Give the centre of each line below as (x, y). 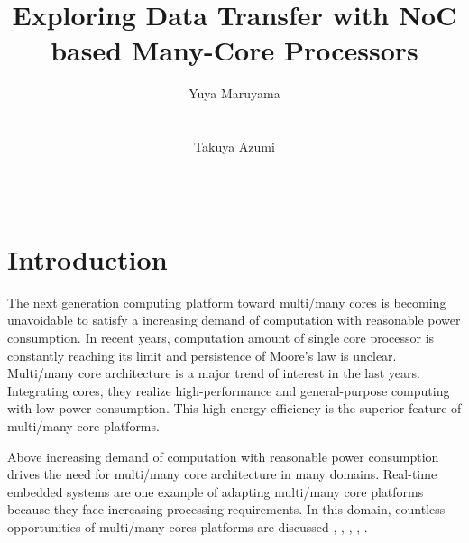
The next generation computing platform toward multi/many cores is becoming (227, 302)
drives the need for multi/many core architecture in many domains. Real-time (222, 474)
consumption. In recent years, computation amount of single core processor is (221, 337)
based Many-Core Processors (234, 50)
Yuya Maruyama (234, 93)
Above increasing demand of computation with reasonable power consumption (223, 456)
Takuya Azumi (234, 147)
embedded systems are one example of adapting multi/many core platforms (216, 491)
